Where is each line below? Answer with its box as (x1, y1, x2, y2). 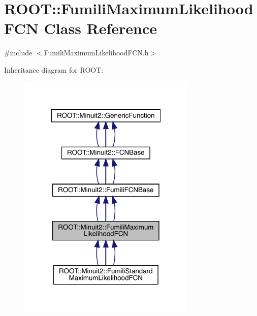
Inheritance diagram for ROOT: (4, 64, 104, 75)
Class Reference (44, 18, 157, 39)
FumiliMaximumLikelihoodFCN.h (44, 47, 149, 58)
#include (4, 47, 33, 58)
